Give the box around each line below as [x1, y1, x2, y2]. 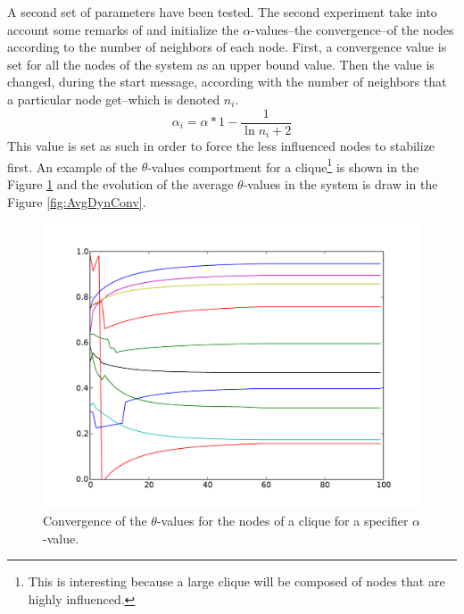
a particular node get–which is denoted [7, 89, 220, 108]
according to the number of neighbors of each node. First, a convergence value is [7, 37, 447, 56]
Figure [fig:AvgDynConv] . [7, 192, 146, 211]
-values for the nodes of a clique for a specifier [156, 510, 409, 529]
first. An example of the [7, 157, 137, 176]
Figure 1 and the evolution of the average [7, 174, 234, 193]
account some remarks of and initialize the [7, 20, 239, 38]
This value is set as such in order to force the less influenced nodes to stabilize [7, 137, 435, 155]
